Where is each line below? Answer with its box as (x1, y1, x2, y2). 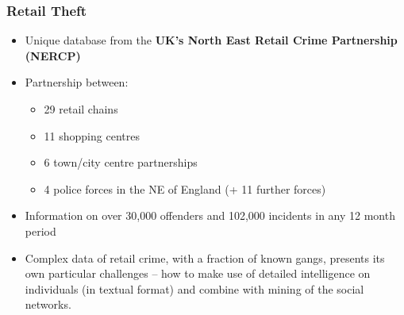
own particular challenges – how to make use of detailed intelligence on (25, 265, 371, 282)
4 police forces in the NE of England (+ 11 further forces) (44, 180, 326, 197)
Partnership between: (25, 74, 129, 90)
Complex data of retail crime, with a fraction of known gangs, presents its (25, 249, 385, 266)
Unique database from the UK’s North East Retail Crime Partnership (25, 32, 398, 48)
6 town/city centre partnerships (44, 154, 198, 171)
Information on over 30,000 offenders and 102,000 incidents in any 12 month (25, 207, 395, 224)
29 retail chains (44, 101, 118, 117)
